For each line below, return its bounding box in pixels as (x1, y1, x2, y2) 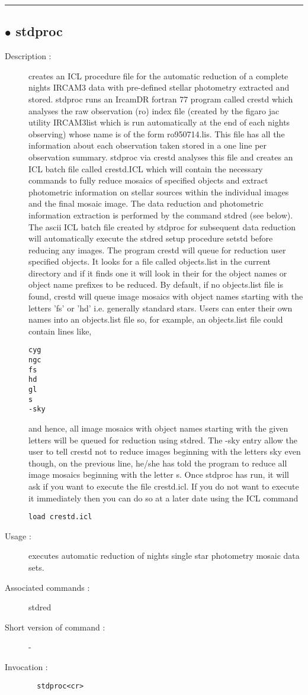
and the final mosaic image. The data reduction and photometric (28, 197, 264, 210)
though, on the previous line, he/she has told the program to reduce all (28, 456, 287, 469)
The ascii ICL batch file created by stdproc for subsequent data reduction (28, 220, 296, 233)
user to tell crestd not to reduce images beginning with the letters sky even (28, 445, 301, 458)
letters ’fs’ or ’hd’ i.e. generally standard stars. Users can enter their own (28, 301, 293, 314)
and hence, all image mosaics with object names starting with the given (28, 422, 288, 435)
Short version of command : (5, 620, 105, 633)
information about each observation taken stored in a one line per (28, 139, 267, 152)
